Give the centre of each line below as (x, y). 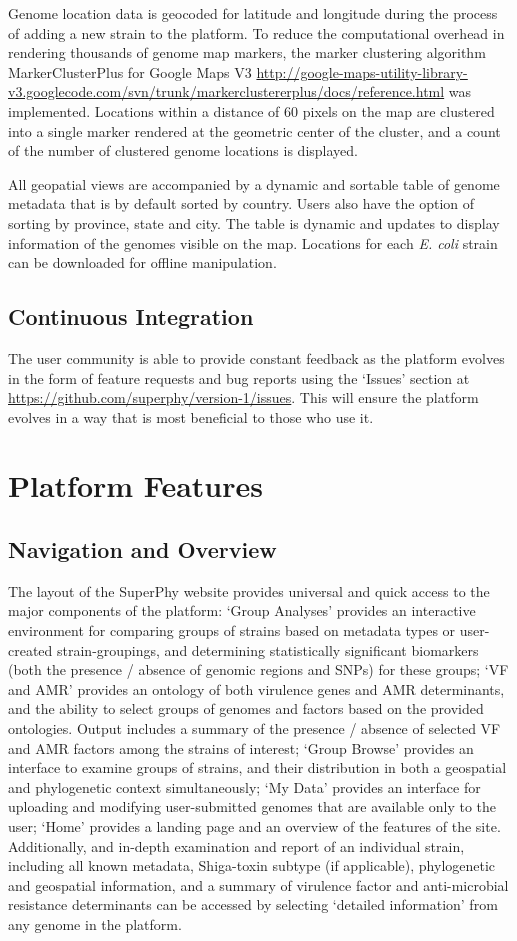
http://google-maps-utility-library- (362, 71)
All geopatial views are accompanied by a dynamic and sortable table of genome (254, 183)
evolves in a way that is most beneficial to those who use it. (191, 416)
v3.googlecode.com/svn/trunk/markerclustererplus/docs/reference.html (226, 91)
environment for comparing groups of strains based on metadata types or (232, 630)
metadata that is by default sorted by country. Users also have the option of (241, 203)
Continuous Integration (131, 316)
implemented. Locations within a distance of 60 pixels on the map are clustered (251, 110)
